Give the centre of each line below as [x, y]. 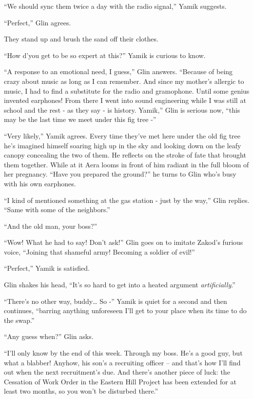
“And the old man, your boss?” [51, 226]
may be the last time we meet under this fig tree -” [80, 119]
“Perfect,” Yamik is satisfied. [47, 268]
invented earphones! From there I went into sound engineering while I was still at [125, 100]
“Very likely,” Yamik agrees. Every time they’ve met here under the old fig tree [122, 135]
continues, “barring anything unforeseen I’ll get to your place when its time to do [125, 310]
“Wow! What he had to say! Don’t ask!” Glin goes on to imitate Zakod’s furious [124, 242]
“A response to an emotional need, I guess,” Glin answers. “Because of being [118, 71]
